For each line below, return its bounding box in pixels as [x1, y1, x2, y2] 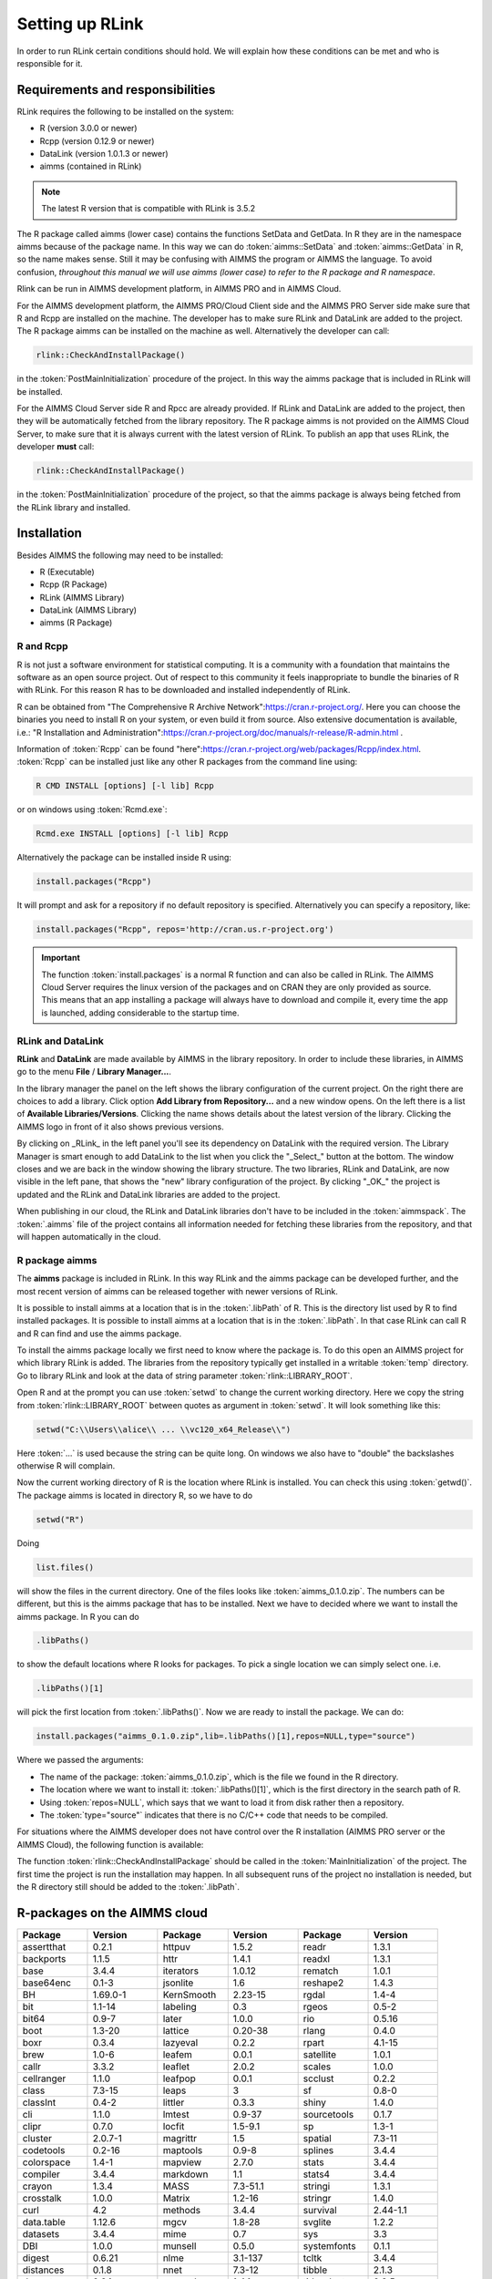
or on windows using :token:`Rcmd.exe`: [16, 804, 168, 815]
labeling [162, 2000, 198, 2013]
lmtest [162, 2108, 190, 2120]
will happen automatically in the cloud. [16, 1231, 161, 1242]
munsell [162, 2239, 197, 2252]
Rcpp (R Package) [39, 579, 108, 590]
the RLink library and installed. [16, 501, 131, 512]
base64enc [22, 1976, 72, 1989]
